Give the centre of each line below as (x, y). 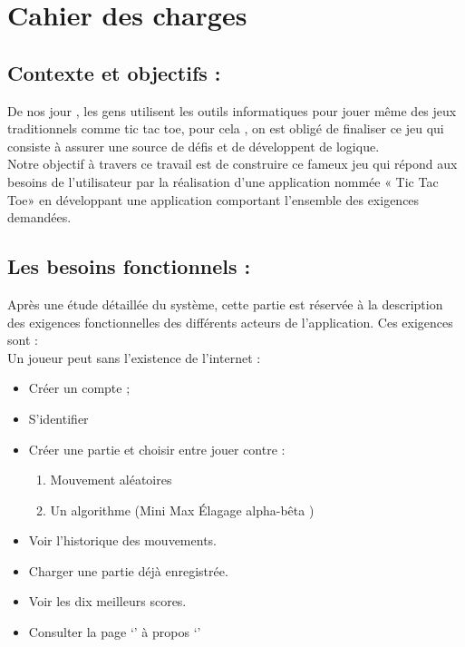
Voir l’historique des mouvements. (122, 540)
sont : (23, 340)
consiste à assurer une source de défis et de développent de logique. (194, 146)
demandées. (39, 217)
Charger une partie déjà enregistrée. (128, 570)
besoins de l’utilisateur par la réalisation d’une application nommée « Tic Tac (223, 181)
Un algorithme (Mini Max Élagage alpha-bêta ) (182, 510)
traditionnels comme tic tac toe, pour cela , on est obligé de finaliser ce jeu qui (226, 128)
